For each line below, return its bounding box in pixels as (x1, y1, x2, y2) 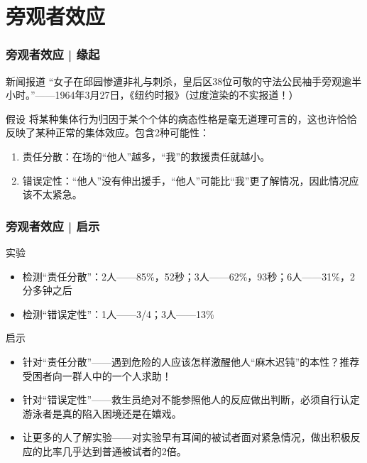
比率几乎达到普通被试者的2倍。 (42, 443, 187, 458)
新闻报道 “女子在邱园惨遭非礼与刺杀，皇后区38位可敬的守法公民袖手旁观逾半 (6, 73, 362, 88)
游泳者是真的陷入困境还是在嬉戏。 (22, 405, 182, 420)
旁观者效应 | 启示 (6, 217, 100, 234)
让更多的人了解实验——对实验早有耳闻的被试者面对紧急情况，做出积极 (22, 430, 351, 445)
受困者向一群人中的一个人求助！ (22, 368, 172, 383)
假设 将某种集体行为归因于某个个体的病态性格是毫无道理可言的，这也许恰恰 (6, 111, 357, 126)
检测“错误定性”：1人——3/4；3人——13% (22, 306, 214, 321)
